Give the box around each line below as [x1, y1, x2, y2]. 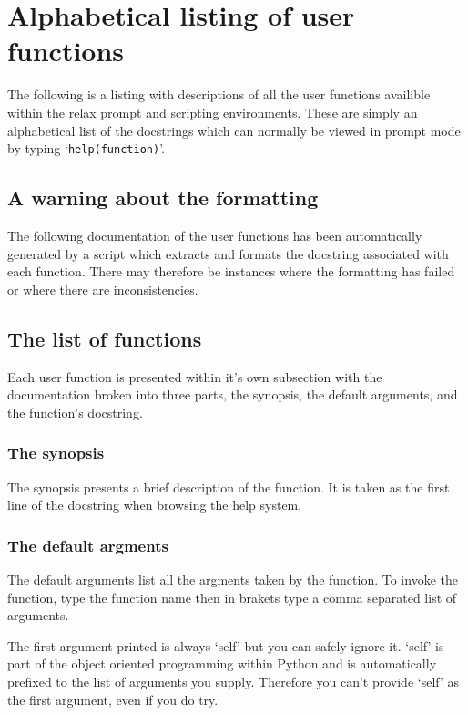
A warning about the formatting [7, 183, 319, 212]
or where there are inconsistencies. [7, 279, 198, 298]
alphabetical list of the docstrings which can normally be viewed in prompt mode [7, 120, 461, 140]
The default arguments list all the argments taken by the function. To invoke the [7, 569, 458, 588]
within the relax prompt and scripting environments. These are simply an [7, 102, 418, 121]
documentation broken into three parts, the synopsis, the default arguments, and [7, 385, 458, 404]
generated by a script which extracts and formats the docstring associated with [7, 244, 449, 263]
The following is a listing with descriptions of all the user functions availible [7, 85, 431, 104]
